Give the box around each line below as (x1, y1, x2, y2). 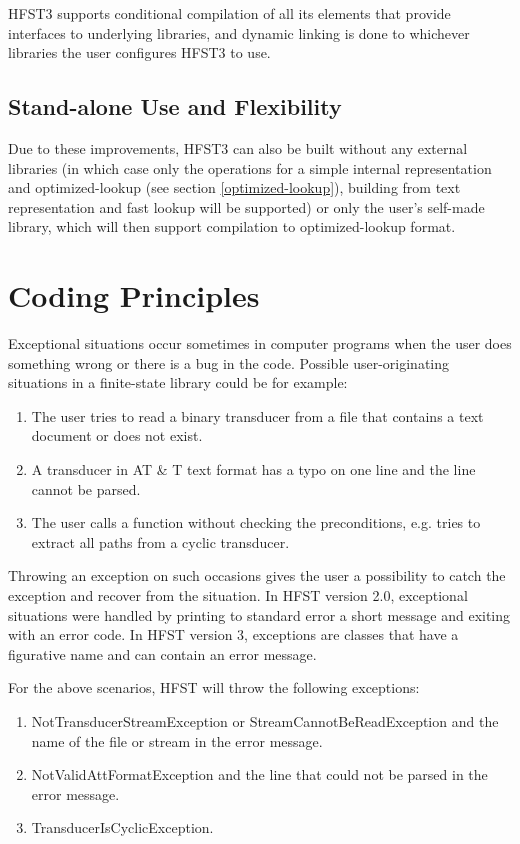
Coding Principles (8, 275, 260, 316)
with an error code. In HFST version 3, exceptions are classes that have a (8, 624, 459, 645)
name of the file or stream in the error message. (31, 730, 323, 751)
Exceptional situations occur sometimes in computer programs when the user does (8, 333, 512, 354)
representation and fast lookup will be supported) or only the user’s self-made (8, 196, 485, 217)
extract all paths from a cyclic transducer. (31, 531, 290, 552)
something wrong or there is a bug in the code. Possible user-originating (8, 352, 449, 373)
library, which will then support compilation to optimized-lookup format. (8, 216, 456, 237)
